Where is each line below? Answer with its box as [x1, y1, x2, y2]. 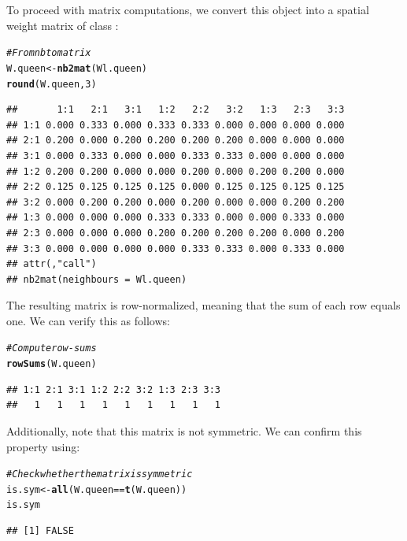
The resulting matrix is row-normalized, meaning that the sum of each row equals [6, 297, 401, 313]
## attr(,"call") [6, 258, 97, 270]
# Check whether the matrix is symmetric [6, 469, 193, 480]
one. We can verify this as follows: [6, 312, 170, 328]
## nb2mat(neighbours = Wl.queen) [6, 273, 187, 285]
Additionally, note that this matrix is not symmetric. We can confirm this [6, 422, 362, 439]
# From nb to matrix [6, 47, 91, 59]
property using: [6, 438, 80, 454]
